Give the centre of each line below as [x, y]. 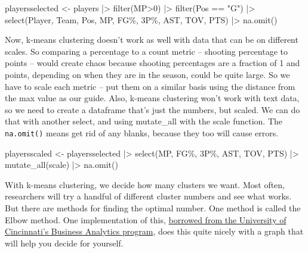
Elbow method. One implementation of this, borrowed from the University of [146, 219]
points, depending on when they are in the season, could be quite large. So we [147, 74]
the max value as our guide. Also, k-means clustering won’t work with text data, [152, 98]
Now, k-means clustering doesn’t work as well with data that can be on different [152, 40]
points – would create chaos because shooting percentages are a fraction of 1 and [153, 63]
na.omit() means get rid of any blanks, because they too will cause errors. [142, 132]
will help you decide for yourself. [64, 243]
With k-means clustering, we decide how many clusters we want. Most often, [145, 184]
